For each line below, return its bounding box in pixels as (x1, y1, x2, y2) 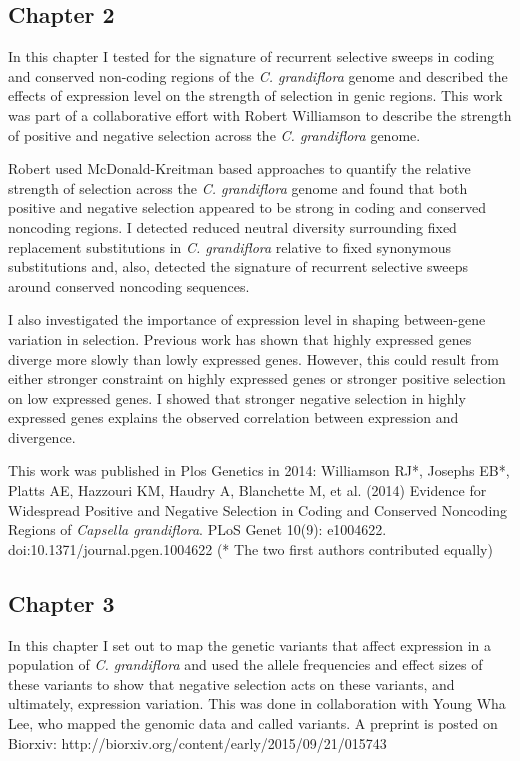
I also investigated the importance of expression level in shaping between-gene (8, 309, 486, 330)
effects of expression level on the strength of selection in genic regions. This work (8, 85, 503, 106)
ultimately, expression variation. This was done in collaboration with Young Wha (8, 693, 506, 714)
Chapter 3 (8, 587, 115, 618)
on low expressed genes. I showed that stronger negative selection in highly (8, 387, 466, 408)
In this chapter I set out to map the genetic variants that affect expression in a (8, 634, 492, 655)
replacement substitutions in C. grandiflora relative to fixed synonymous (8, 236, 452, 257)
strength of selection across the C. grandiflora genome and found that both (8, 177, 468, 198)
